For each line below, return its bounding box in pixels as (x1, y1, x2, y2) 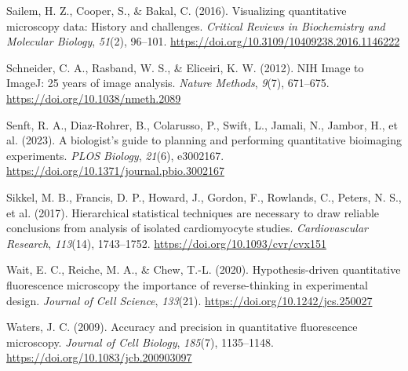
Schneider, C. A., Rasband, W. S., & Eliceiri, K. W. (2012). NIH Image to (6, 59, 364, 75)
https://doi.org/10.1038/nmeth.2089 (6, 89, 181, 106)
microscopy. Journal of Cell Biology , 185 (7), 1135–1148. (6, 333, 274, 350)
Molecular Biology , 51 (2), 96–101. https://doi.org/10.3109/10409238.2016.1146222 (6, 33, 400, 49)
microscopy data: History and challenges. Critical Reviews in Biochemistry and (6, 17, 385, 34)
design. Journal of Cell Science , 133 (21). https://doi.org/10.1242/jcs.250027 (6, 292, 373, 308)
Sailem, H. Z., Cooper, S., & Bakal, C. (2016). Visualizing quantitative (6, 2, 347, 18)
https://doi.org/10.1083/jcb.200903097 (6, 349, 192, 366)
